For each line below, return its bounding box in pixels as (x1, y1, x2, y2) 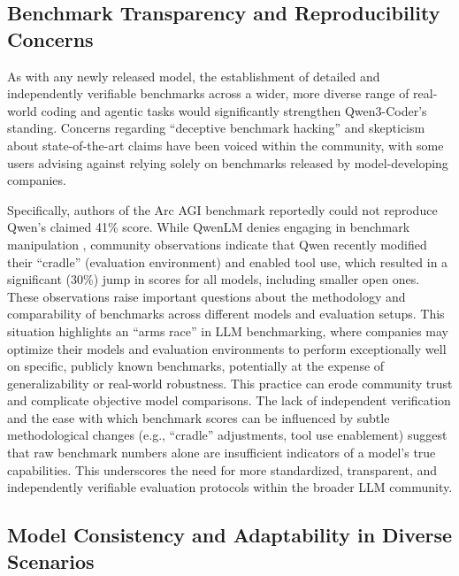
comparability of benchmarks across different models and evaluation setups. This (7, 304, 445, 323)
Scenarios (7, 547, 95, 574)
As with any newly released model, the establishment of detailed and (7, 66, 380, 85)
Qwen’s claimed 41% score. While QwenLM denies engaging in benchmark (7, 218, 410, 236)
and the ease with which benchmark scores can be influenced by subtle (7, 408, 390, 426)
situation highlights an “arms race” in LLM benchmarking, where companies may (7, 321, 449, 340)
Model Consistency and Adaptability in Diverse (7, 521, 453, 549)
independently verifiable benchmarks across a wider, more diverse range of (7, 84, 409, 103)
